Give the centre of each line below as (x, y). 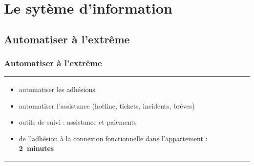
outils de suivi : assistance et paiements (78, 122)
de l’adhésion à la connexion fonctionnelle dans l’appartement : (113, 138)
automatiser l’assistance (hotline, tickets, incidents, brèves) (107, 105)
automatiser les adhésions (57, 89)
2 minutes (36, 148)
